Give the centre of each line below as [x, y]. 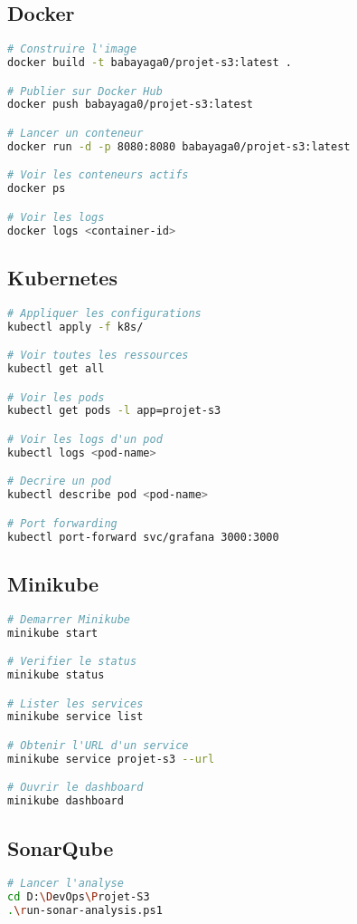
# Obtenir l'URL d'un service [98, 745]
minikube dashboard [66, 801]
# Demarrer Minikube [69, 619]
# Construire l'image [72, 49]
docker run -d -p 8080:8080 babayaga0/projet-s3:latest [179, 146]
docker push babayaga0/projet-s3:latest [131, 105]
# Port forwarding [62, 523]
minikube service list [75, 717]
